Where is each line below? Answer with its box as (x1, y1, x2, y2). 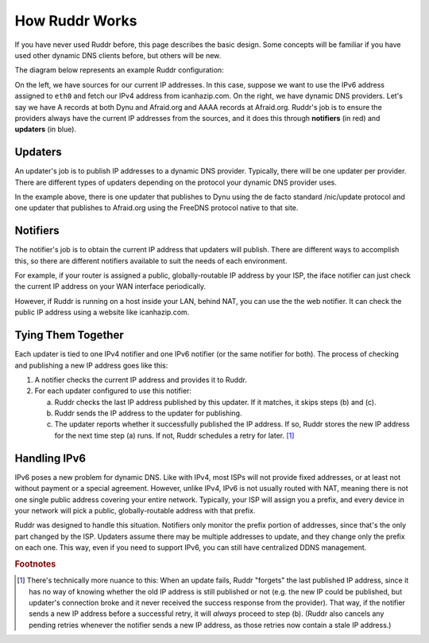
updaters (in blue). (14, 124, 77, 134)
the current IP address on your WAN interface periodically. (14, 282, 207, 291)
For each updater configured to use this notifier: (34, 386, 192, 396)
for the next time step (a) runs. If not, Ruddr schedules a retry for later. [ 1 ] (54, 431, 295, 440)
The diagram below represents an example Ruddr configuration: (14, 65, 224, 75)
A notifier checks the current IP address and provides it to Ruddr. (34, 375, 248, 384)
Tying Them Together (14, 329, 125, 342)
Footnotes (14, 558, 56, 569)
